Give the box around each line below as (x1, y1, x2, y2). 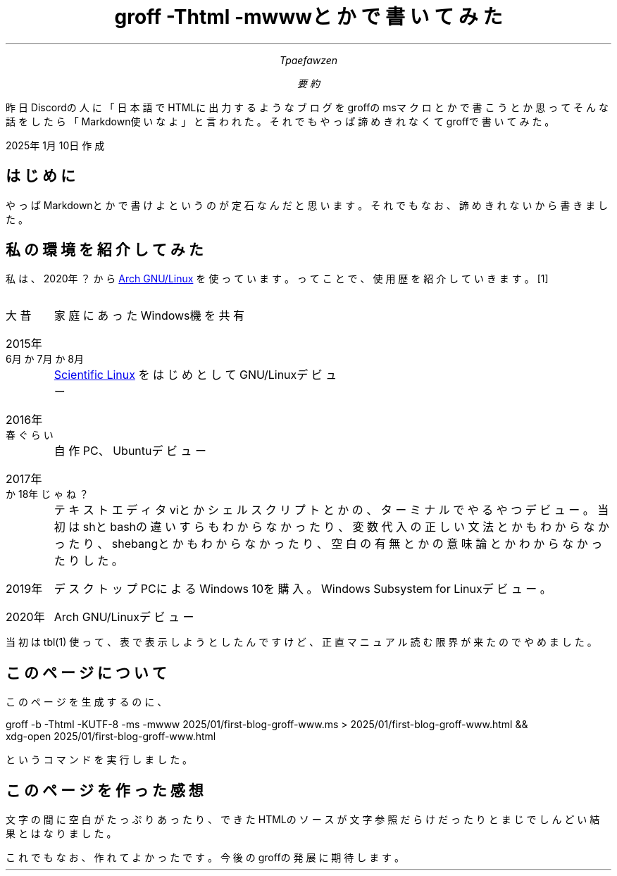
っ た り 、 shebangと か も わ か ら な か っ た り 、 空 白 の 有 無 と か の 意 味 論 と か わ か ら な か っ (54, 537, 603, 551)
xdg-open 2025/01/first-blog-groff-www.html (6, 730, 216, 743)
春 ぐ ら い (6, 429, 54, 442)
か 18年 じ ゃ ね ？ (6, 488, 89, 501)
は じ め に (6, 167, 75, 185)
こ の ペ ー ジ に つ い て (6, 663, 167, 682)
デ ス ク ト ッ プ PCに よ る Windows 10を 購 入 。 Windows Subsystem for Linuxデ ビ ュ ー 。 (54, 582, 551, 596)
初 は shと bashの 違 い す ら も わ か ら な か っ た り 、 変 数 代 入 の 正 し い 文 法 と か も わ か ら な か (54, 520, 610, 534)
